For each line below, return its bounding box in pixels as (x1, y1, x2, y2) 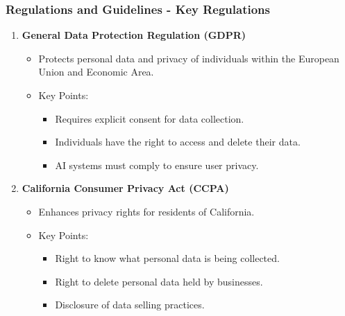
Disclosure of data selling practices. (55, 297, 205, 312)
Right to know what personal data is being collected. (55, 251, 280, 265)
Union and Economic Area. (38, 64, 154, 79)
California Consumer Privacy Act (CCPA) (22, 181, 229, 195)
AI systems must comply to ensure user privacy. (55, 157, 259, 172)
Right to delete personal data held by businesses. (55, 274, 263, 288)
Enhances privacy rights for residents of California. (38, 204, 255, 218)
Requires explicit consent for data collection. (55, 111, 244, 125)
